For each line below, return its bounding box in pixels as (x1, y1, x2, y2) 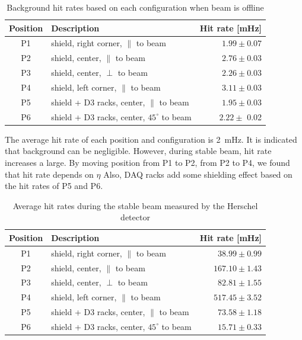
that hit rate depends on (5, 168, 94, 180)
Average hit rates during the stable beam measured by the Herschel (12, 199, 258, 211)
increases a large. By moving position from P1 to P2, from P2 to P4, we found (5, 156, 290, 168)
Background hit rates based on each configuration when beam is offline (7, 1, 264, 13)
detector (120, 211, 150, 223)
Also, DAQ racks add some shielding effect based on (103, 168, 293, 180)
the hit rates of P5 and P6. (5, 179, 103, 192)
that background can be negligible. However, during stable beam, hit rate (5, 145, 272, 157)
